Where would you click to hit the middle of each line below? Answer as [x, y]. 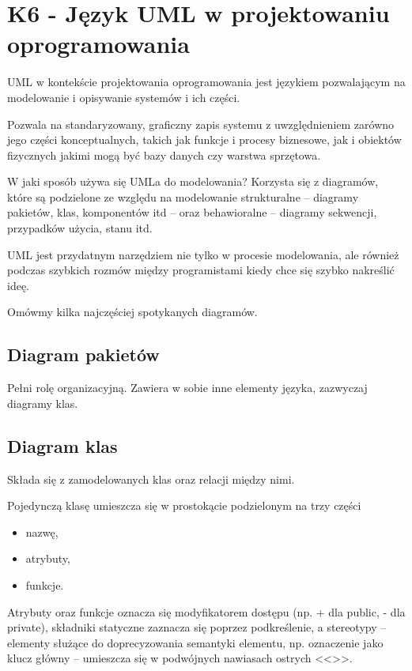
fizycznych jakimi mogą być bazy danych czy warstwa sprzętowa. [164, 155]
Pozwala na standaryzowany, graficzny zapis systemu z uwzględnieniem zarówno [201, 124]
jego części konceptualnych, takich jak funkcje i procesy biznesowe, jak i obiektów [204, 139]
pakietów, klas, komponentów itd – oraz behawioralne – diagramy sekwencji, [192, 212]
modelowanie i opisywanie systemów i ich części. [124, 97]
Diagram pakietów [83, 354]
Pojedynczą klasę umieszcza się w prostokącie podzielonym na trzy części [184, 505]
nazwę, [42, 532]
